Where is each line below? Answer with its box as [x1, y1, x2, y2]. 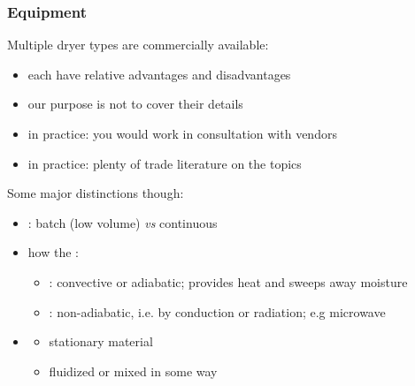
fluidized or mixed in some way [49, 361, 218, 380]
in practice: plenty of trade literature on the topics [27, 154, 302, 172]
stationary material [49, 332, 153, 351]
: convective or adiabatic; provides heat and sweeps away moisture [49, 272, 408, 291]
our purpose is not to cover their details [27, 95, 243, 113]
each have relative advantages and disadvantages [27, 64, 291, 83]
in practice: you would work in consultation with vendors [27, 125, 337, 142]
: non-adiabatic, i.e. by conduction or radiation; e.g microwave [49, 302, 386, 321]
